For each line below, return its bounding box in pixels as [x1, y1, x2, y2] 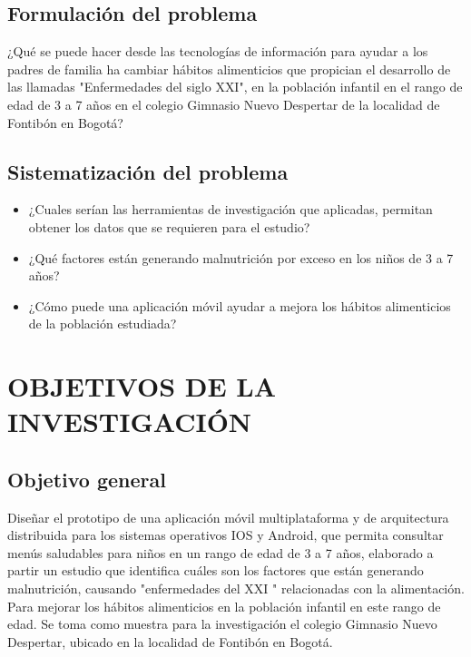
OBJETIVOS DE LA [7, 368, 277, 405]
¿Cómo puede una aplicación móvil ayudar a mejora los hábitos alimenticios [28, 296, 451, 315]
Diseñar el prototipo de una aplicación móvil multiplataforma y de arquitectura [7, 507, 449, 526]
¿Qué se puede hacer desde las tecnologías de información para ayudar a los [7, 42, 428, 61]
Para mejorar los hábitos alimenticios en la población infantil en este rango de [7, 596, 441, 615]
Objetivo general [7, 465, 166, 493]
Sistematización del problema [7, 157, 289, 185]
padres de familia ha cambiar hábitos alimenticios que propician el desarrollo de [7, 59, 451, 78]
